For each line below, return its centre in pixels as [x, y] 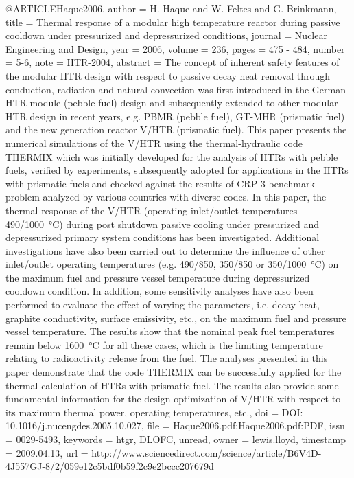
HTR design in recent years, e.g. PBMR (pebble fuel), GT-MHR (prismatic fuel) [175, 116]
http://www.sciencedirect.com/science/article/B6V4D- [206, 452]
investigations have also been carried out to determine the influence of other [165, 250]
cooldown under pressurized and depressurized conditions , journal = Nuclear [166, 35]
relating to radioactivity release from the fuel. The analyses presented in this [167, 358]
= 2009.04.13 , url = [47, 452]
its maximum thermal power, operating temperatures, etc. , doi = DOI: [154, 412]
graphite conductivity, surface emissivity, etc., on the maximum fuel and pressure [176, 318]
